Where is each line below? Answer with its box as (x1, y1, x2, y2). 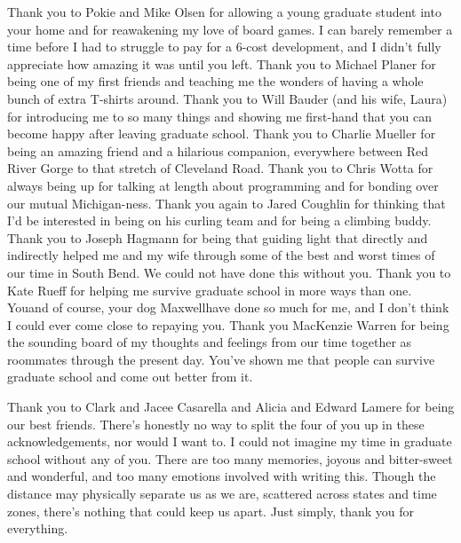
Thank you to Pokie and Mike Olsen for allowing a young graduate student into (7, 3, 441, 20)
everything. (7, 519, 68, 538)
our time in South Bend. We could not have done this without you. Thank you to (7, 263, 451, 281)
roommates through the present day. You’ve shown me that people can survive (7, 350, 435, 368)
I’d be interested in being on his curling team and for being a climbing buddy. (7, 211, 432, 230)
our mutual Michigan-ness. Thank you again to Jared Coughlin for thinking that (7, 193, 446, 212)
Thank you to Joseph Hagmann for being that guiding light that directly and (7, 228, 428, 247)
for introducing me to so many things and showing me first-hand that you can (7, 106, 433, 125)
